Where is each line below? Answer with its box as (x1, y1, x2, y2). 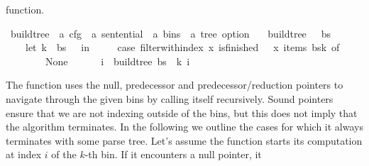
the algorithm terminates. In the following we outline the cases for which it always (6, 119, 363, 134)
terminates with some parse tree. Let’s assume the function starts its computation (6, 133, 363, 148)
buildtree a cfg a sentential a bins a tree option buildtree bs (10, 26, 331, 40)
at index (6, 147, 42, 162)
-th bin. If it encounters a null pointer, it (84, 147, 262, 162)
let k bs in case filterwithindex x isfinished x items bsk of (25, 40, 340, 55)
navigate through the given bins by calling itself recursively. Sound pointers (6, 91, 334, 106)
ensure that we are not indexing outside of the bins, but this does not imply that (6, 105, 358, 120)
